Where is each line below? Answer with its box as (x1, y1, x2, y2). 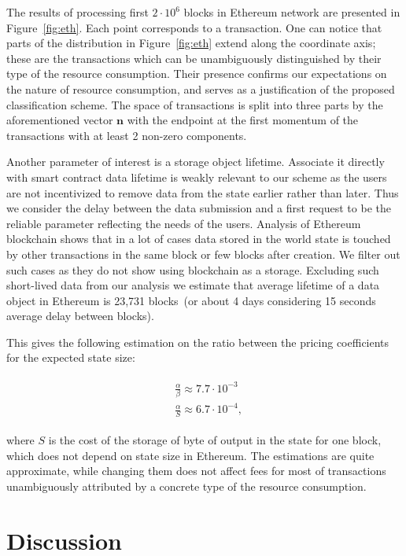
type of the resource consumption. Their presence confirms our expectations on (6, 65, 387, 82)
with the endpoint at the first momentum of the (127, 112, 359, 128)
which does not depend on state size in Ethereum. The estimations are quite (6, 447, 375, 463)
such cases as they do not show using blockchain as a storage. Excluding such (6, 261, 379, 278)
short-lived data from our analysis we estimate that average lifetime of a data (6, 277, 380, 293)
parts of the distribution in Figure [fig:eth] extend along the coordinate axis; (6, 35, 376, 51)
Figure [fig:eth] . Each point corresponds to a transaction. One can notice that (6, 19, 382, 35)
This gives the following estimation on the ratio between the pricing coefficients (6, 333, 389, 350)
